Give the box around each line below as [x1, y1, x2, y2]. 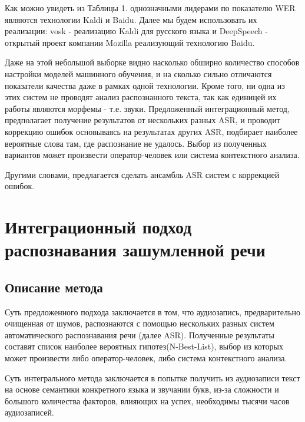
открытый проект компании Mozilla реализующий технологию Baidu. [5, 36, 255, 48]
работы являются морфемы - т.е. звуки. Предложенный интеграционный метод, [5, 102, 290, 114]
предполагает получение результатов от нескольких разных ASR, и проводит [5, 114, 280, 126]
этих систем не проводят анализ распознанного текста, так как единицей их [5, 91, 277, 103]
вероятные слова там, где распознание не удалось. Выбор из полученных [5, 137, 267, 149]
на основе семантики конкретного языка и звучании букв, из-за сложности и [5, 383, 279, 395]
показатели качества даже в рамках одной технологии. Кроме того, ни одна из [5, 79, 285, 91]
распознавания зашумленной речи [5, 238, 266, 262]
